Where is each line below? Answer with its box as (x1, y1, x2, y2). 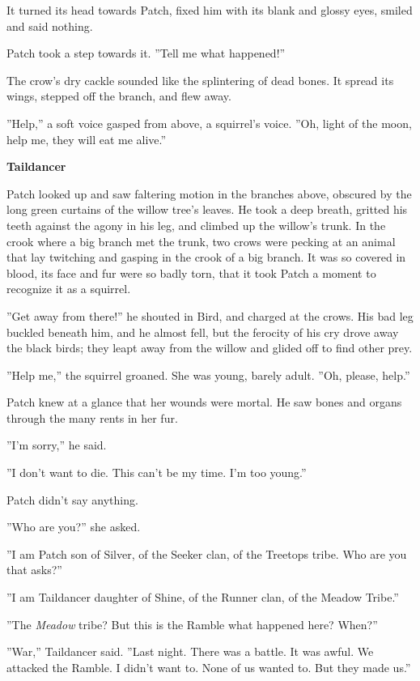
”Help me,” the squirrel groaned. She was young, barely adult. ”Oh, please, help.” (6, 366, 410, 383)
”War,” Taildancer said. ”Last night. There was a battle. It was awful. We (6, 643, 374, 660)
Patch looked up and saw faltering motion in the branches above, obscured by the (6, 185, 412, 202)
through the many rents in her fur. (6, 409, 178, 426)
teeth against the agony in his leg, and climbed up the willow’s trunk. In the (6, 216, 386, 233)
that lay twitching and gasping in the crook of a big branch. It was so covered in (6, 249, 406, 266)
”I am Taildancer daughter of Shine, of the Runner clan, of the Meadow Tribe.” (6, 589, 399, 606)
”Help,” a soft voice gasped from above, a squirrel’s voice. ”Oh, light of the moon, (6, 114, 412, 131)
